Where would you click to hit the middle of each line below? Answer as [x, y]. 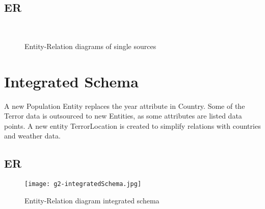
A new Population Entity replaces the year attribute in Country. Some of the [125, 106]
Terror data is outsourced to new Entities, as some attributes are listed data [123, 116]
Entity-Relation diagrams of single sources [90, 46]
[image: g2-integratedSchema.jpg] [83, 184]
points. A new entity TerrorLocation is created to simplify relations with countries [132, 125]
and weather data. [32, 136]
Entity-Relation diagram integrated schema [92, 200]
